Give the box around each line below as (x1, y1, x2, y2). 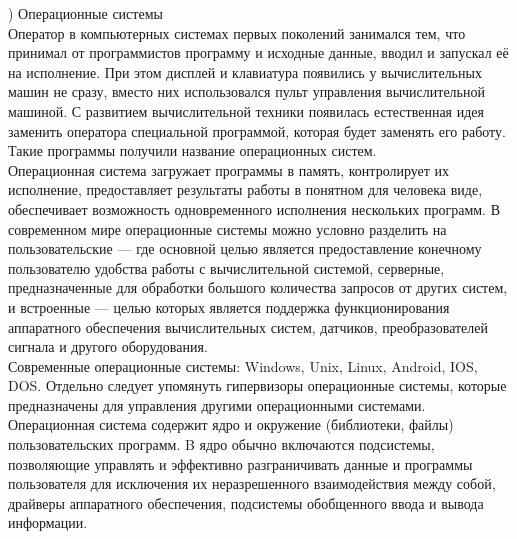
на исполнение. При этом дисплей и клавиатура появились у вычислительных (8, 61, 482, 82)
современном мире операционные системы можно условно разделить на (8, 218, 447, 239)
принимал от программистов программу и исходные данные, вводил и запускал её (8, 42, 509, 63)
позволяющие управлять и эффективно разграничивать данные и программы (8, 453, 473, 474)
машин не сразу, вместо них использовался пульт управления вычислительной (8, 81, 485, 102)
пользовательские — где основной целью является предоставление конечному (8, 238, 482, 259)
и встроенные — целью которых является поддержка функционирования (8, 296, 450, 317)
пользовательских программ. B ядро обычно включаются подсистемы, (8, 434, 435, 455)
